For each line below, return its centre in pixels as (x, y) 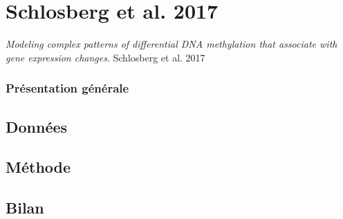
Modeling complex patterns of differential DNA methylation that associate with (171, 44)
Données (37, 126)
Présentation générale (67, 88)
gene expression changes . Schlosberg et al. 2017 (105, 57)
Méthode (38, 167)
